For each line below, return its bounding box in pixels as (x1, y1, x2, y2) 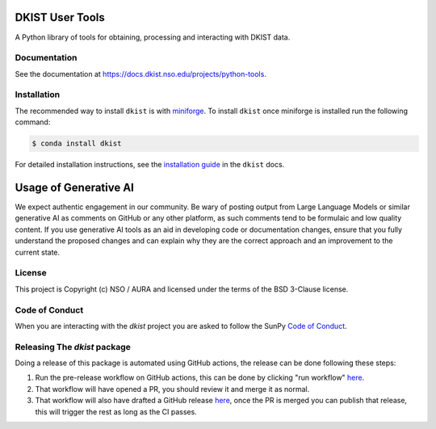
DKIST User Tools (15, 11, 105, 24)
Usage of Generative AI (15, 180, 135, 194)
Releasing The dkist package (15, 341, 131, 352)
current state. (15, 247, 61, 257)
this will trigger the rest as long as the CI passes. (35, 406, 197, 416)
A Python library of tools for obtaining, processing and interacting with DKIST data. (15, 32, 291, 42)
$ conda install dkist (31, 139, 122, 149)
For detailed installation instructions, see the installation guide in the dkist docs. (15, 160, 285, 170)
